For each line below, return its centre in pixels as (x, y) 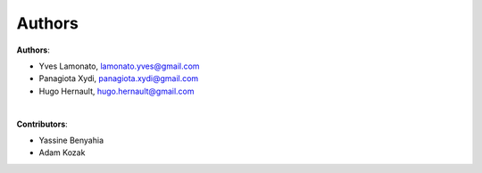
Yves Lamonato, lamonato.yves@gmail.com (119, 66)
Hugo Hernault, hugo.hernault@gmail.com (117, 91)
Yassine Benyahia (71, 140)
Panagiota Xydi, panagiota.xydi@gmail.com (119, 78)
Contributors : (42, 124)
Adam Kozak (62, 152)
